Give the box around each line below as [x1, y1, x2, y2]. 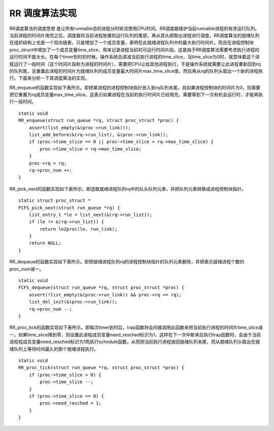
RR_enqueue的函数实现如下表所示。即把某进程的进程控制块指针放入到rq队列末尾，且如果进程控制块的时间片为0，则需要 [9, 84, 261, 90]
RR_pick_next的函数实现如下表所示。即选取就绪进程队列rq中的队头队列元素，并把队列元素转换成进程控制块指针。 [9, 186, 246, 192]
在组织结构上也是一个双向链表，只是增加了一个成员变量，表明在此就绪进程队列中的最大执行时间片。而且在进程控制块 [9, 40, 254, 46]
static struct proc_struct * [18, 198, 91, 203]
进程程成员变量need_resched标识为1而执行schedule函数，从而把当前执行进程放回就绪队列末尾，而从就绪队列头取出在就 [9, 338, 260, 345]
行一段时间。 [9, 99, 37, 105]
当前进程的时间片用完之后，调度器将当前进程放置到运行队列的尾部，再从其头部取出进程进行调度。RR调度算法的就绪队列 [9, 32, 260, 38]
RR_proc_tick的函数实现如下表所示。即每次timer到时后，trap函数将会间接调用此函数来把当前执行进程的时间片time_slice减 [9, 324, 263, 330]
